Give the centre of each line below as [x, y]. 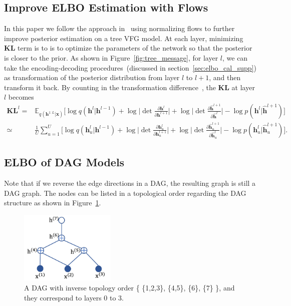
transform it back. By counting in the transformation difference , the [110, 87]
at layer [243, 87]
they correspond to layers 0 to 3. [74, 297]
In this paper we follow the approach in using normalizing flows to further [119, 28]
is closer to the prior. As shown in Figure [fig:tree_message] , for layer [111, 57]
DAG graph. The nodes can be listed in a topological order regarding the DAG [125, 193]
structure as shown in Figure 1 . [53, 203]
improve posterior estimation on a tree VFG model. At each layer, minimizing [124, 38]
